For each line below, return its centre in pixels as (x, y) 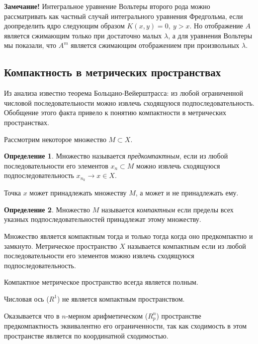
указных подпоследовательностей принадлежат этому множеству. (103, 219)
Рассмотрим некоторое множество (55, 139)
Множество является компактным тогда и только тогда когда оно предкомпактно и (129, 236)
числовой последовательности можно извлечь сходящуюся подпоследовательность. (129, 102)
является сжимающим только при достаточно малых (83, 35)
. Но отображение (216, 26)
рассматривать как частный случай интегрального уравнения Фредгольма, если (124, 16)
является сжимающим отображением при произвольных (155, 45)
